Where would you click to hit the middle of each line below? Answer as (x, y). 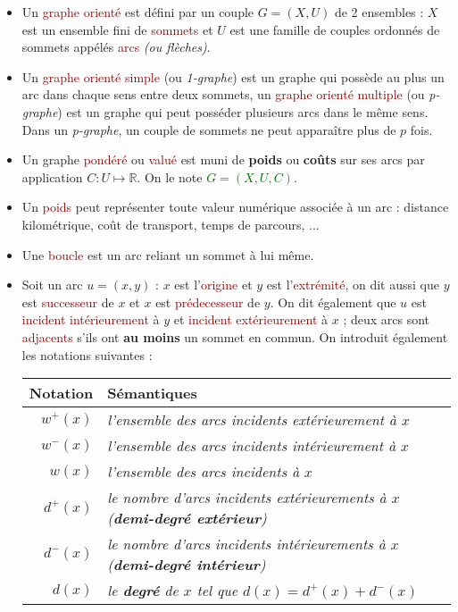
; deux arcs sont (387, 319)
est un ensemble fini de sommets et (117, 29)
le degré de (143, 591)
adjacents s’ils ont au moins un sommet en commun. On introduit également (235, 336)
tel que (217, 591)
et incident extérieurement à (251, 319)
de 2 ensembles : (379, 12)
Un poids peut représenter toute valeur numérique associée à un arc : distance (235, 207)
